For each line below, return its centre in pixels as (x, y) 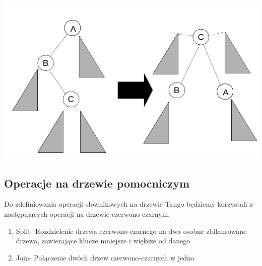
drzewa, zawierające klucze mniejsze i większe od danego (103, 241)
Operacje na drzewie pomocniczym (97, 183)
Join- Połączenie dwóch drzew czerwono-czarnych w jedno (105, 257)
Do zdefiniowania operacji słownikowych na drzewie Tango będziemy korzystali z (128, 204)
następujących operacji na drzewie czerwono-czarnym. (87, 214)
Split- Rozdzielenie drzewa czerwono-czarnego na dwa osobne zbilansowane (131, 231)
